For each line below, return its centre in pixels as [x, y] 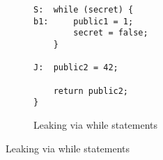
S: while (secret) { [84, 10]
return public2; [91, 91]
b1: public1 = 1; [84, 21]
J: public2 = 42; [76, 68]
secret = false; [111, 33]
